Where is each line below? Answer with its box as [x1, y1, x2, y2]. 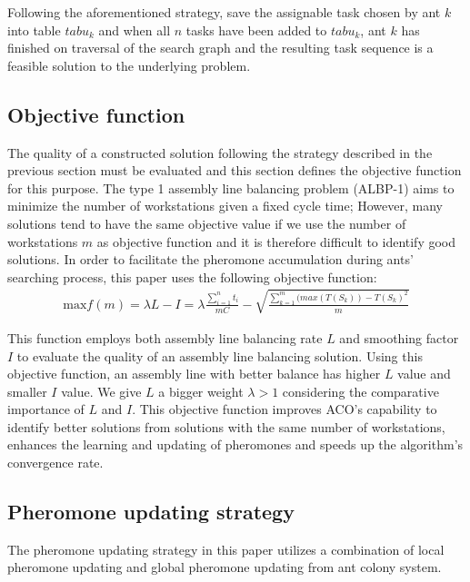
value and [397, 364, 451, 383]
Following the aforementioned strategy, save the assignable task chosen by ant [7, 3, 441, 21]
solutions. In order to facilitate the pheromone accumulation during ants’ [7, 250, 414, 269]
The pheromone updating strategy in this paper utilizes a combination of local [7, 539, 445, 558]
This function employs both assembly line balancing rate [7, 328, 323, 347]
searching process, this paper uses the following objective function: [7, 267, 377, 286]
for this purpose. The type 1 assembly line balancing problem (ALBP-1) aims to [7, 178, 455, 197]
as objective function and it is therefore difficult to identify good [96, 232, 456, 251]
